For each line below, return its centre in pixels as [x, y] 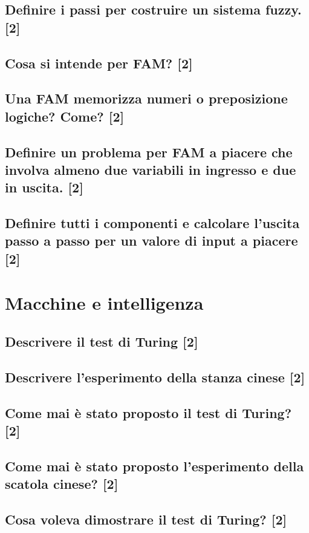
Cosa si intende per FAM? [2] [99, 63]
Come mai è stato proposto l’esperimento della [154, 466]
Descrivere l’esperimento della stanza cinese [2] [155, 377]
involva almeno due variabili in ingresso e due [151, 169]
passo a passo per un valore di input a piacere [151, 240]
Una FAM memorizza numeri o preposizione [146, 98]
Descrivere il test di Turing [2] [102, 342]
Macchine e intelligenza [104, 303]
